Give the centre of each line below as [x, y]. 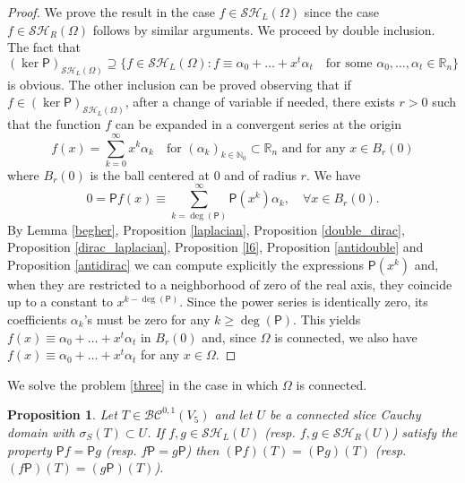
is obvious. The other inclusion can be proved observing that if [179, 84]
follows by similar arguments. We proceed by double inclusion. [264, 29]
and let [233, 414]
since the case [341, 12]
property [30, 449]
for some [349, 63]
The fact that [44, 47]
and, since [229, 336]
